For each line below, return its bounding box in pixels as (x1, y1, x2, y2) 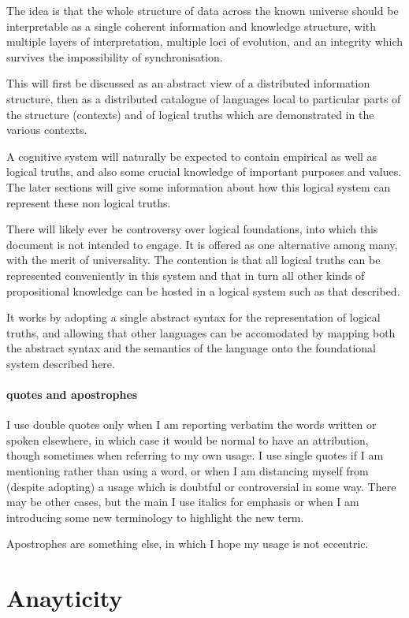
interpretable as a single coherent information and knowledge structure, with (6, 17, 377, 34)
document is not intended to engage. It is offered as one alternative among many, (6, 236, 398, 252)
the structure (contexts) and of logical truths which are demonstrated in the (6, 106, 374, 122)
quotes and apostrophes (6, 386, 138, 403)
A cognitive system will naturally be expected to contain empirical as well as (6, 147, 377, 164)
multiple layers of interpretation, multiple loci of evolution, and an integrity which (6, 33, 403, 50)
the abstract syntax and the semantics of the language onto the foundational (6, 340, 376, 356)
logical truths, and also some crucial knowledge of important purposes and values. (6, 163, 402, 180)
